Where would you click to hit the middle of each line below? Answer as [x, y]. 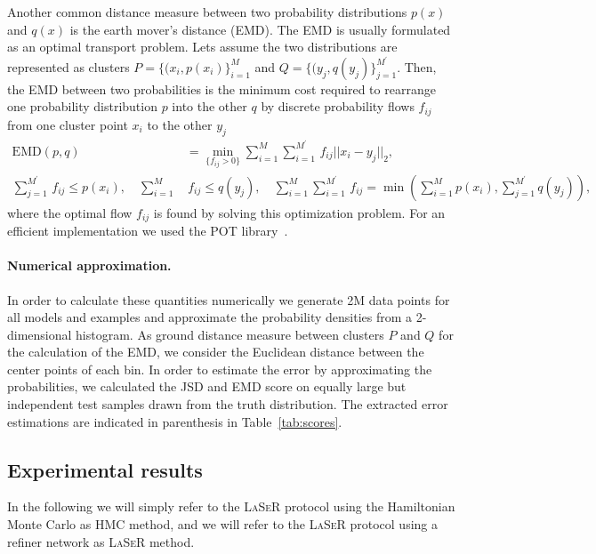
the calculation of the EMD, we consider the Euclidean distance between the [216, 352]
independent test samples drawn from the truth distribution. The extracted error [228, 404]
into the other [209, 106]
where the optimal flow [70, 212]
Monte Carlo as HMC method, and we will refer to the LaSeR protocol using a [223, 524]
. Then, [417, 66]
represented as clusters [68, 66]
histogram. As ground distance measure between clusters [230, 334]
